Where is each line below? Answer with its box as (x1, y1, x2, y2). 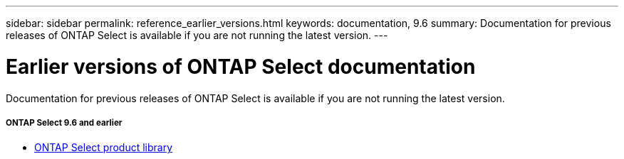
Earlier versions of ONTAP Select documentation (6, 54, 476, 79)
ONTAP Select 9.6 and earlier (6, 117, 123, 128)
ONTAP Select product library (34, 141, 173, 154)
